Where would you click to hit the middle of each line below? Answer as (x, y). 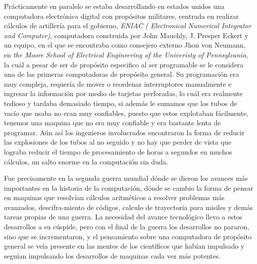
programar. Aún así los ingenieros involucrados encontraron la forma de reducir (124, 132)
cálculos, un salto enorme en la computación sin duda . (86, 161)
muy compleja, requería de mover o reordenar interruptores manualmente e (118, 83)
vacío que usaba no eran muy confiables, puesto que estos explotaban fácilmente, (126, 113)
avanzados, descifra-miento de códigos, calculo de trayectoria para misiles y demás (128, 207)
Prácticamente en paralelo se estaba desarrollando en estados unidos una (114, 6)
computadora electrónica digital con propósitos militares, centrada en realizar (122, 16)
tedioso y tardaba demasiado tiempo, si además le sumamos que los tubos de (121, 103)
